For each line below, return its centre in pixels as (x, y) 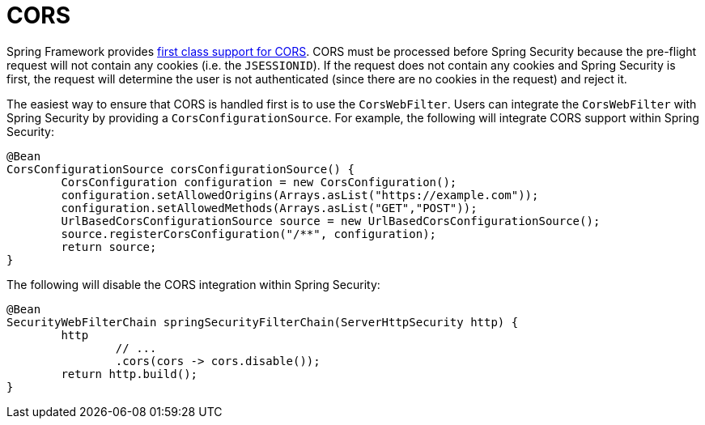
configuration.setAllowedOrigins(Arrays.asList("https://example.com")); (300, 195)
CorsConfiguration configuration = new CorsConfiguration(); (259, 182)
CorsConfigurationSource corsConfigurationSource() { (180, 169)
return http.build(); (130, 374)
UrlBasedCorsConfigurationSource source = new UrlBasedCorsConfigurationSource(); (331, 221)
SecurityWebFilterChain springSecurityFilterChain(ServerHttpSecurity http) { (263, 322)
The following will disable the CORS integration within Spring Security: (193, 284)
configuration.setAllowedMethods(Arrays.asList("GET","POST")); (269, 208)
